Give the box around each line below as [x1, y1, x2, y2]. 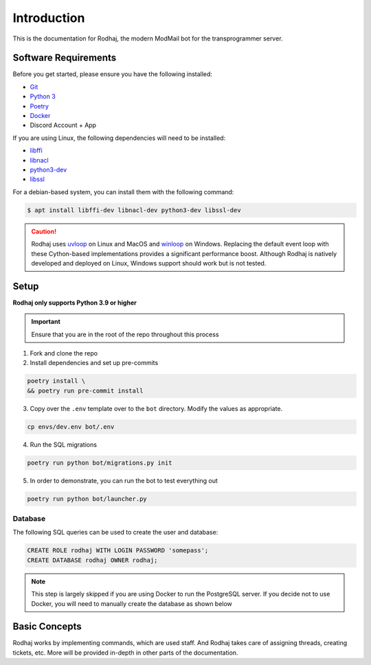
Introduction [12, 10, 85, 25]
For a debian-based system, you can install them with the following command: [12, 187, 234, 196]
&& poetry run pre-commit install [27, 386, 144, 395]
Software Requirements [12, 52, 117, 64]
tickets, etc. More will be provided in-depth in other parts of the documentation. [12, 649, 238, 657]
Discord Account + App [30, 121, 96, 130]
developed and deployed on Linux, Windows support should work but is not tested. [31, 259, 267, 267]
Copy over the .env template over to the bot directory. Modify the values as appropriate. [30, 404, 283, 412]
